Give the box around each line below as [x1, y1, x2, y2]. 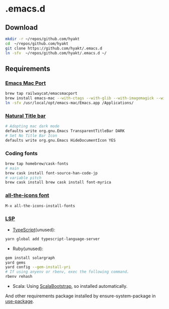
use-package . [5, 298, 34, 304]
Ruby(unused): [12, 245, 44, 252]
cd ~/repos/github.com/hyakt [5, 41, 69, 46]
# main [5, 166, 19, 171]
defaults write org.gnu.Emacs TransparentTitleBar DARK [5, 128, 125, 134]
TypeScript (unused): [12, 226, 55, 232]
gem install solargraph [5, 255, 55, 260]
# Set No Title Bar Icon [5, 133, 57, 138]
